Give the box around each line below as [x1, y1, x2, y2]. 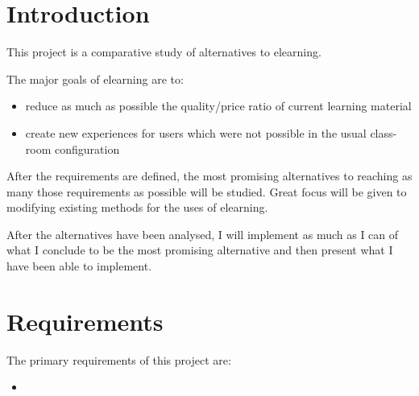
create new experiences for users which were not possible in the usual [25, 124, 367, 141]
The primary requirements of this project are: [6, 351, 231, 368]
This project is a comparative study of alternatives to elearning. [6, 43, 322, 60]
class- [370, 124, 397, 141]
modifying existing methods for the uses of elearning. [6, 199, 268, 216]
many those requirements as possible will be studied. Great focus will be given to [6, 183, 407, 200]
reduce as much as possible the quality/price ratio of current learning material [25, 97, 412, 114]
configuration [55, 140, 120, 157]
